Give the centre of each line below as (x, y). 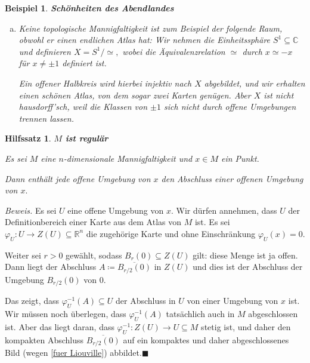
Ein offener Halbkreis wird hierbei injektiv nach (105, 83)
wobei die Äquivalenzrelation (174, 51)
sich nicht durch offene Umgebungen (230, 107)
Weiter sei (23, 255)
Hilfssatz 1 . (28, 138)
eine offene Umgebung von (116, 210)
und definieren (45, 51)
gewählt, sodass (94, 255)
